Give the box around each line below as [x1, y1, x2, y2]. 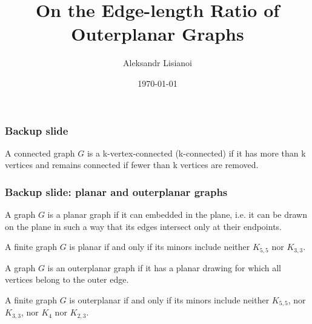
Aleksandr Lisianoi [123, 56, 192, 69]
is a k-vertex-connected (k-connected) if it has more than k [87, 146, 306, 159]
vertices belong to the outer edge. [5, 273, 129, 286]
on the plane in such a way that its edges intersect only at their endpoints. [5, 220, 282, 232]
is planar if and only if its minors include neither [69, 240, 250, 253]
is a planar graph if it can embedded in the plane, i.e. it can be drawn [47, 208, 307, 221]
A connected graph [5, 146, 75, 159]
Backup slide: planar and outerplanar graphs [5, 184, 228, 199]
